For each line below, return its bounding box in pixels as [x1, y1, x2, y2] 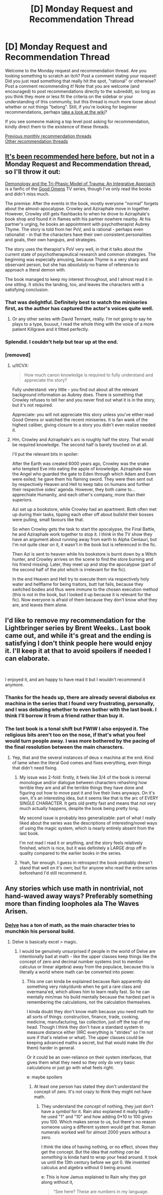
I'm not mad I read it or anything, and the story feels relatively [19, 840, 143, 846]
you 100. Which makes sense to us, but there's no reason [41, 1118, 156, 1124]
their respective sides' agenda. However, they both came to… [12, 486, 136, 493]
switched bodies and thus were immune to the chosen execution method [12, 586, 158, 593]
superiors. [12, 497, 33, 503]
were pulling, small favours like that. [12, 517, 84, 522]
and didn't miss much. [5, 191, 50, 197]
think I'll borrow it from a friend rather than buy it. [5, 713, 125, 719]
